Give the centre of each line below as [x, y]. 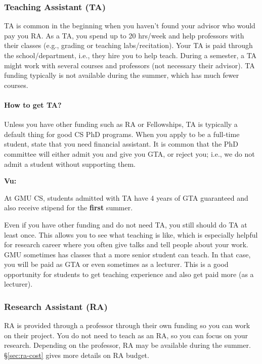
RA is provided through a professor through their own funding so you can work [127, 325]
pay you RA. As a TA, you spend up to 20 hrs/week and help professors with [124, 35]
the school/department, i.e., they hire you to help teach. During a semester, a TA [130, 55]
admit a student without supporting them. [70, 164]
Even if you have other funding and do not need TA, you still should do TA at [126, 224]
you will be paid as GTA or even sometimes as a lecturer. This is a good [116, 264]
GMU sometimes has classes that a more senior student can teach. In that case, [127, 254]
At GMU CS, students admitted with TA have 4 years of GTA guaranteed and [126, 197]
